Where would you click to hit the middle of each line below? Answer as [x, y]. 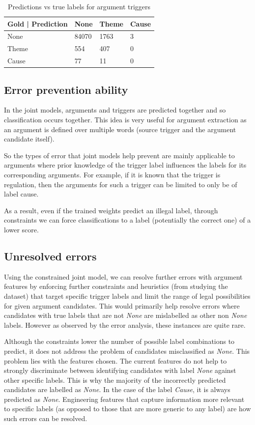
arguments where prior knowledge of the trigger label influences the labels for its [125, 165]
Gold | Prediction [38, 23]
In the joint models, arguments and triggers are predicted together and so [115, 110]
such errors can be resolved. [46, 418]
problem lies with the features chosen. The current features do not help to [115, 360]
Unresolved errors [50, 256]
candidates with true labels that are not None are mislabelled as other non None [126, 315]
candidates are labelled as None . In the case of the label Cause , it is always [117, 389]
